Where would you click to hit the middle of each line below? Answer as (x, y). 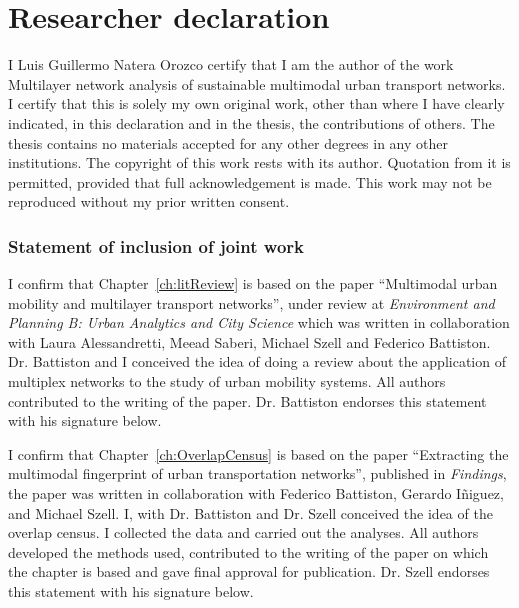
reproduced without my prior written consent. (149, 201)
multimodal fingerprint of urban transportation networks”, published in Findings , (257, 473)
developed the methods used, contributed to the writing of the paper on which (248, 551)
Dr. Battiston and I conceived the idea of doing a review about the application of (257, 361)
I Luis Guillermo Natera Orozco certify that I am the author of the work (231, 64)
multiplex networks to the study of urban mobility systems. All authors (227, 381)
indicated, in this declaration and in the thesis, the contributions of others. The (251, 122)
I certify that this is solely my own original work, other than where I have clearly (256, 103)
